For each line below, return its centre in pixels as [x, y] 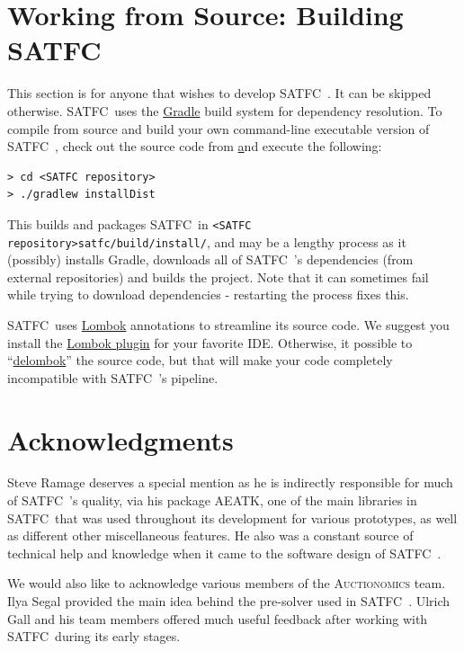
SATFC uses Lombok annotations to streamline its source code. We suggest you [228, 324]
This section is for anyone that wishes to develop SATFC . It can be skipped [219, 93]
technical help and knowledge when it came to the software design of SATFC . [224, 553]
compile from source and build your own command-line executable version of [219, 128]
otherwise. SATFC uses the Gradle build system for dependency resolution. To [225, 110]
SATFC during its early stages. [94, 636]
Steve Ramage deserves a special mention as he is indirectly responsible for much [230, 482]
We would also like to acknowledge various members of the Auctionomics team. [227, 583]
